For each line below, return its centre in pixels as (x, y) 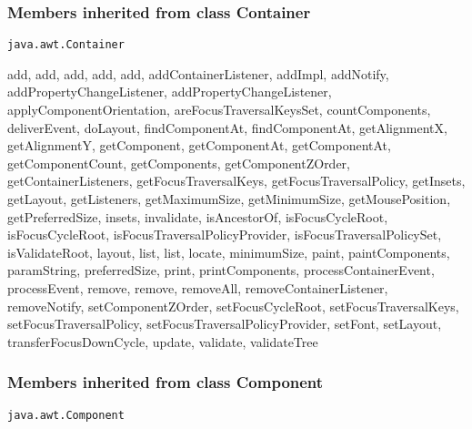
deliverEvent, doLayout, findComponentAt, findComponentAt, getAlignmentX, (227, 127)
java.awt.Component (66, 415)
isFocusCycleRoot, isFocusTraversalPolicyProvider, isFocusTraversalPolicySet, (225, 235)
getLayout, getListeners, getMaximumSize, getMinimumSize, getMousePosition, (229, 199)
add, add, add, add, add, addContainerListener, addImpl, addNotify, (198, 73)
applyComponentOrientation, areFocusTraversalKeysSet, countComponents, (219, 110)
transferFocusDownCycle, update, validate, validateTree (163, 341)
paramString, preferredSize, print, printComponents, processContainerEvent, (221, 270)
